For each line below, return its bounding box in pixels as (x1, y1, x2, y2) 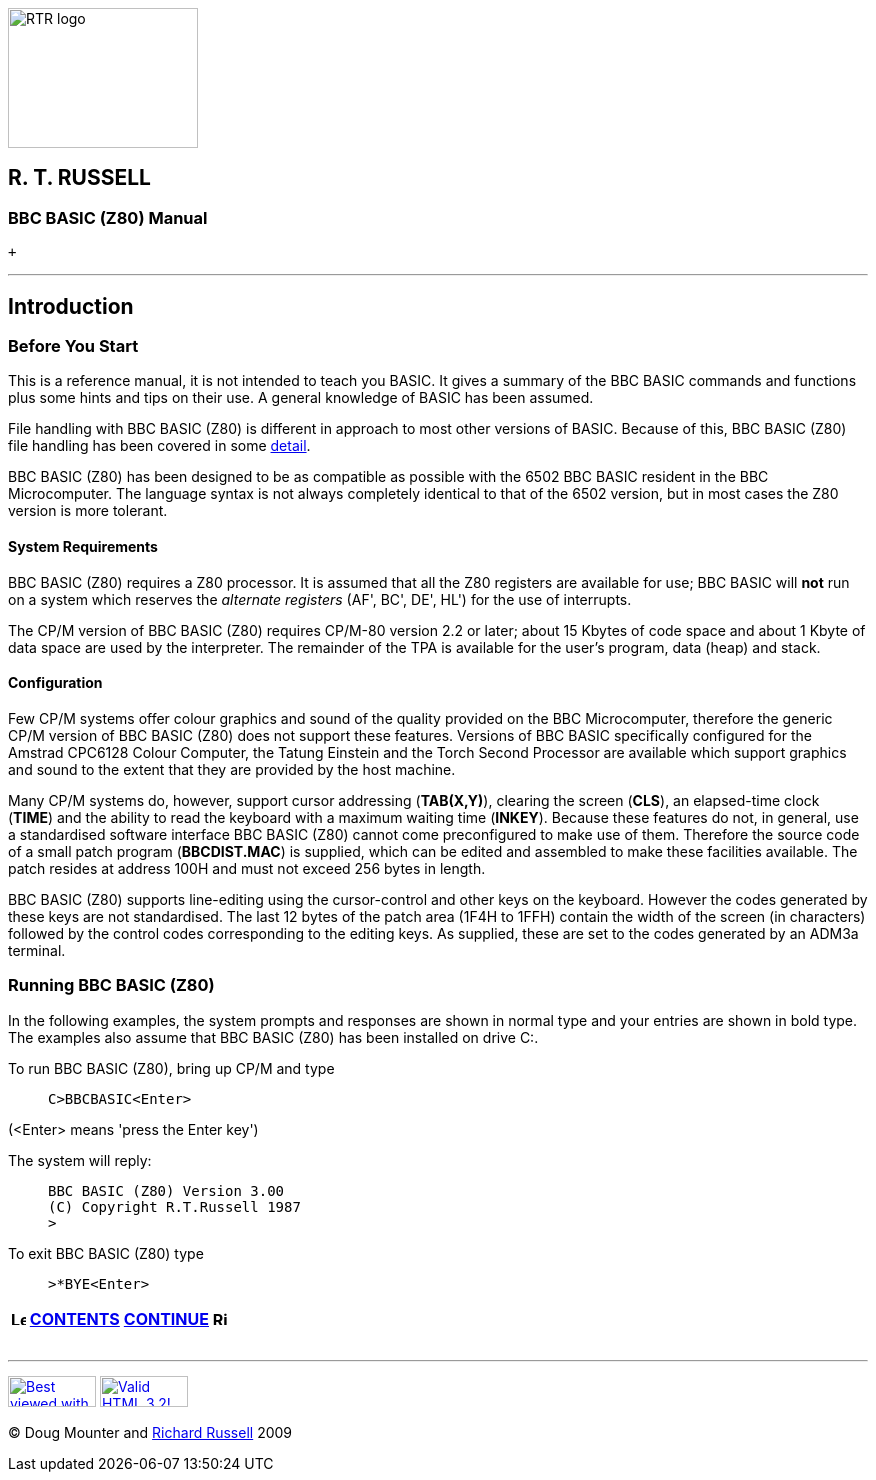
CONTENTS (29, 1308, 120, 1329)
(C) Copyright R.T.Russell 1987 (48, 1198, 301, 1215)
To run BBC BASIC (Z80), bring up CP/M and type (8, 1059, 335, 1077)
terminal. (8, 941, 66, 959)
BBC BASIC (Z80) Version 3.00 (48, 1182, 285, 1199)
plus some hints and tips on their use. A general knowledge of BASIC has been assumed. (8, 389, 594, 407)
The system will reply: (8, 1151, 152, 1169)
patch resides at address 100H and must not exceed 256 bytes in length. (8, 859, 486, 877)
